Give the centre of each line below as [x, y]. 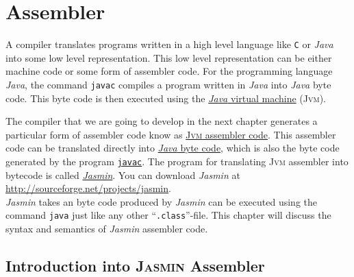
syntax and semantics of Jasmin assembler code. [107, 229]
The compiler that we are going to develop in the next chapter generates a [162, 121]
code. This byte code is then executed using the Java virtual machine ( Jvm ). [166, 98]
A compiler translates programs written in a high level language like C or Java [169, 44]
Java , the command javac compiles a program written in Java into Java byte [168, 84]
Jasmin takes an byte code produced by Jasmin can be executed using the [162, 201]
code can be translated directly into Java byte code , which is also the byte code [173, 148]
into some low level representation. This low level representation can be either [169, 57]
